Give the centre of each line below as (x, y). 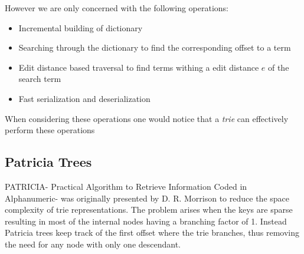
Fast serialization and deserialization (84, 98)
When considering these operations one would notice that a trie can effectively (147, 118)
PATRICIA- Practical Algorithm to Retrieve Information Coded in (126, 186)
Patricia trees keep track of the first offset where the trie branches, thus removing (152, 232)
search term (40, 79)
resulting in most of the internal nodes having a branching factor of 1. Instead (146, 221)
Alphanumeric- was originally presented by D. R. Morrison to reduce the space (147, 198)
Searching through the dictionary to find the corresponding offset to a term (155, 47)
